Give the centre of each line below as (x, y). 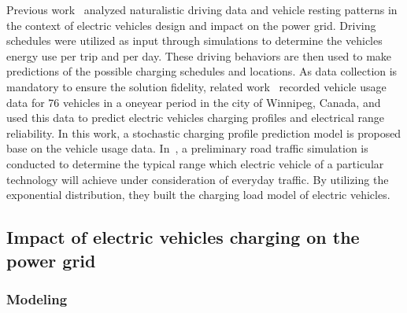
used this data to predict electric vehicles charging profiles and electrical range (196, 118)
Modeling (37, 298)
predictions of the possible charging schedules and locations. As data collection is (202, 71)
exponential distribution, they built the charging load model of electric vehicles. (198, 195)
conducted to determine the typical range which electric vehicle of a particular (195, 163)
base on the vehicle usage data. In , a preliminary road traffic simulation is (187, 148)
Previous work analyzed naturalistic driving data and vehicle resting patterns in (202, 9)
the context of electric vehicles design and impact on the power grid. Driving (191, 25)
